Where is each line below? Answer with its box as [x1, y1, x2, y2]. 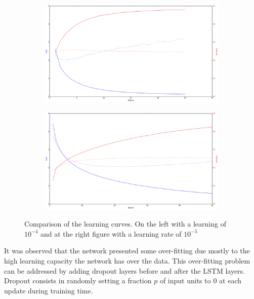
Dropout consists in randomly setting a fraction [4, 275, 152, 286]
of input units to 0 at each [159, 275, 241, 286]
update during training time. [4, 285, 93, 295]
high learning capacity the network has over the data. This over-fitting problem [4, 255, 250, 266]
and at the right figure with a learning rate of [40, 228, 182, 239]
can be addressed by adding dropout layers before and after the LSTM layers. [4, 265, 245, 276]
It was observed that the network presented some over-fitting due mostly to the [4, 245, 250, 256]
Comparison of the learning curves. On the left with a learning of [24, 218, 226, 229]
